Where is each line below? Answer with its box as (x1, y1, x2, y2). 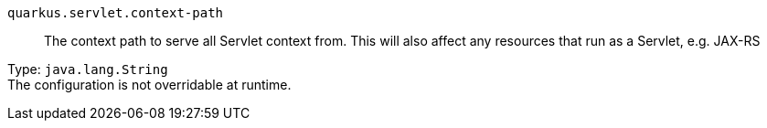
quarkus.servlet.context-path (7, 5, 224, 20)
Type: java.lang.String (7, 61, 168, 77)
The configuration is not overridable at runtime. (7, 77, 292, 92)
